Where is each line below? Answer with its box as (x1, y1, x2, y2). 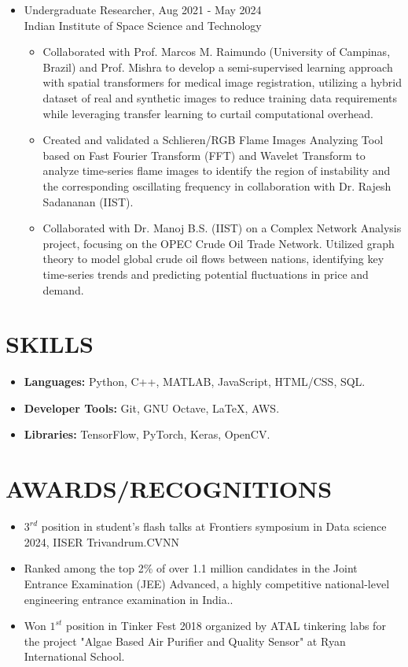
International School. (24, 648, 125, 665)
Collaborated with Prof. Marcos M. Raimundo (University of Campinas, (42, 43, 391, 60)
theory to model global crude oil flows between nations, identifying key (42, 250, 384, 267)
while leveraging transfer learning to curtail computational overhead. (42, 105, 373, 121)
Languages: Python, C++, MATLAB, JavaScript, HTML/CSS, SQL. (24, 373, 366, 390)
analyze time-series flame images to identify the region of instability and (42, 162, 391, 179)
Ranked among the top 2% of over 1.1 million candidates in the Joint (24, 560, 358, 576)
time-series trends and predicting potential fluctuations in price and (42, 265, 369, 282)
